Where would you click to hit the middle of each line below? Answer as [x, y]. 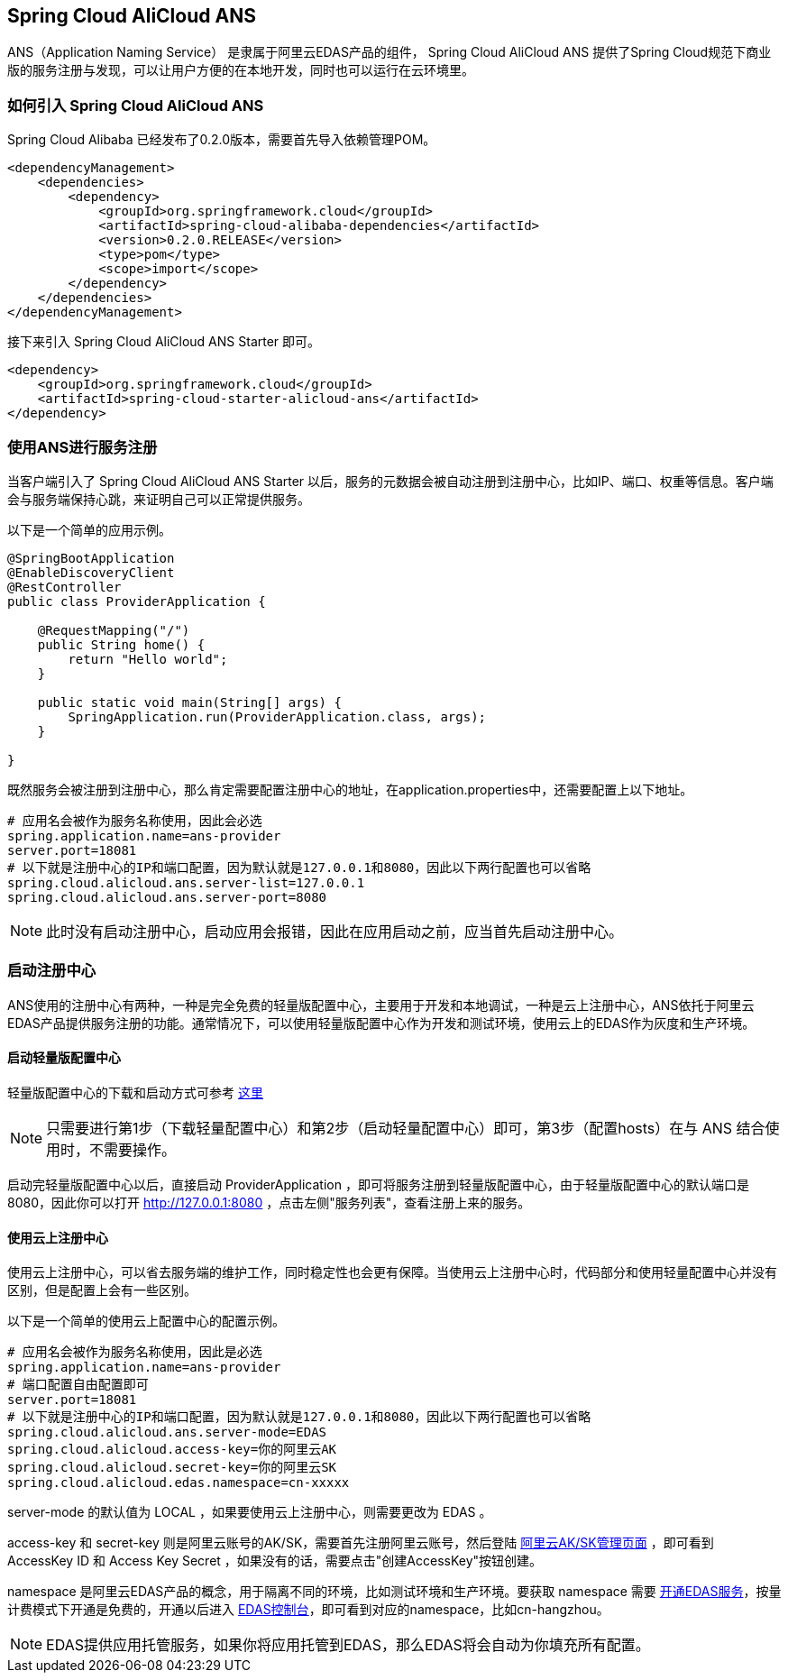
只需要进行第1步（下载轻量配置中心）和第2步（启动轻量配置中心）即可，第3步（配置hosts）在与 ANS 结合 [406, 1128]
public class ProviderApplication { [137, 601]
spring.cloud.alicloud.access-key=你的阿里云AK [172, 1450]
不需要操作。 [133, 1149]
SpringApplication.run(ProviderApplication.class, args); [277, 716]
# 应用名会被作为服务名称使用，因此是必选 [135, 1352]
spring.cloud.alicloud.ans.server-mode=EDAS [167, 1432]
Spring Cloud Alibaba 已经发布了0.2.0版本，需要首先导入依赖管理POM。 [222, 140]
